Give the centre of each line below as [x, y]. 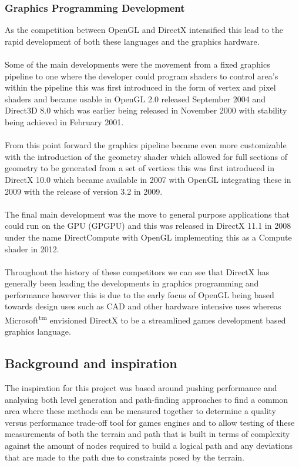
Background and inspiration [91, 363]
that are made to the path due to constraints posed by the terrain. [125, 457]
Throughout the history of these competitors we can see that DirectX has [137, 271]
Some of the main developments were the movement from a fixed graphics [137, 64]
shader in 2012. [32, 248]
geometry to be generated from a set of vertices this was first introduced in [140, 168]
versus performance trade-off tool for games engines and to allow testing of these [150, 422]
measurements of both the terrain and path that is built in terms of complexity [147, 434]
